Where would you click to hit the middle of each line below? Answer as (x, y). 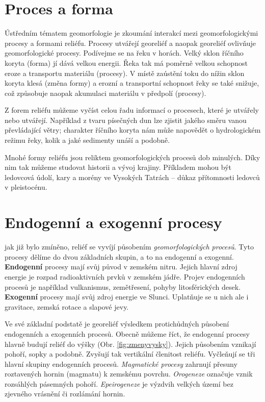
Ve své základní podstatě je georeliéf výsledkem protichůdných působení (117, 324)
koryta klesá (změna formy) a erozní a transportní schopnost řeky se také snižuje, (132, 83)
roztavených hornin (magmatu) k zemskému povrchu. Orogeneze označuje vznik (129, 374)
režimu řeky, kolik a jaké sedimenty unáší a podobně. (87, 140)
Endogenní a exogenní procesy (113, 222)
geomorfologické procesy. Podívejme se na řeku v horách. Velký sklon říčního (124, 53)
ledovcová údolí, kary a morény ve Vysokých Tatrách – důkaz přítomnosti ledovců (132, 177)
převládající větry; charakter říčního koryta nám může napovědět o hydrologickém (133, 130)
